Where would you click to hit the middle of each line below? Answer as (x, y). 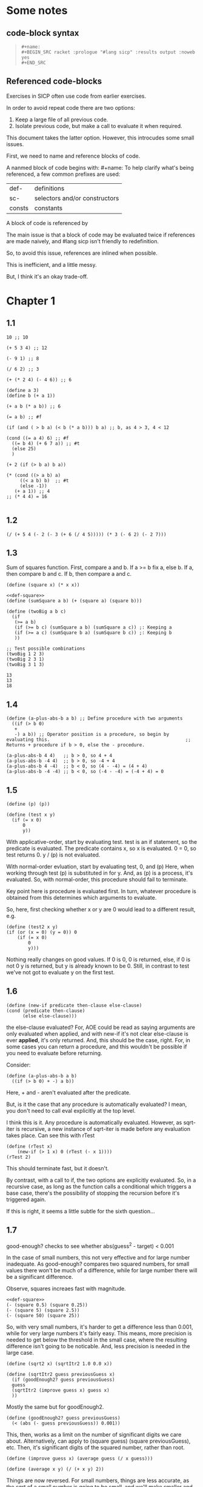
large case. (20, 1353)
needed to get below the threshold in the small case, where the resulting (97, 1340)
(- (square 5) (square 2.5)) (43, 1310)
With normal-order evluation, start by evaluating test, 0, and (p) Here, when (100, 867)
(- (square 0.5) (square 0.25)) (47, 1305)
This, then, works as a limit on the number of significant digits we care (94, 1435)
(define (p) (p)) (28, 804)
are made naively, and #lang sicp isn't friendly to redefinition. (83, 241)
